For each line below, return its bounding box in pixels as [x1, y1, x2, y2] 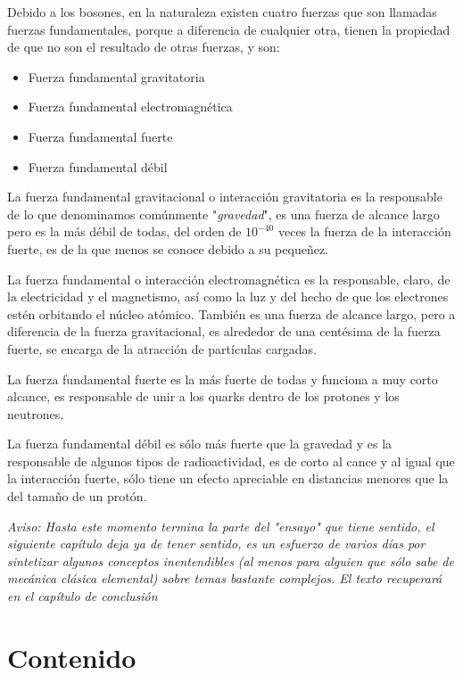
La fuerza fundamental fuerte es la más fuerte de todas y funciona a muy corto [7, 369, 438, 388]
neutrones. [7, 404, 64, 423]
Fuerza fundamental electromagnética [28, 97, 233, 116]
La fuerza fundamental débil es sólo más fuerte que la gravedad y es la [7, 434, 393, 453]
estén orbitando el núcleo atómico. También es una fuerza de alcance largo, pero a [7, 304, 456, 323]
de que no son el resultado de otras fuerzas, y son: [7, 37, 280, 56]
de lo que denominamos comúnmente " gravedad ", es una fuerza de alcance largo [7, 204, 440, 223]
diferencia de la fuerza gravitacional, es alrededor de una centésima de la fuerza [7, 322, 441, 341]
